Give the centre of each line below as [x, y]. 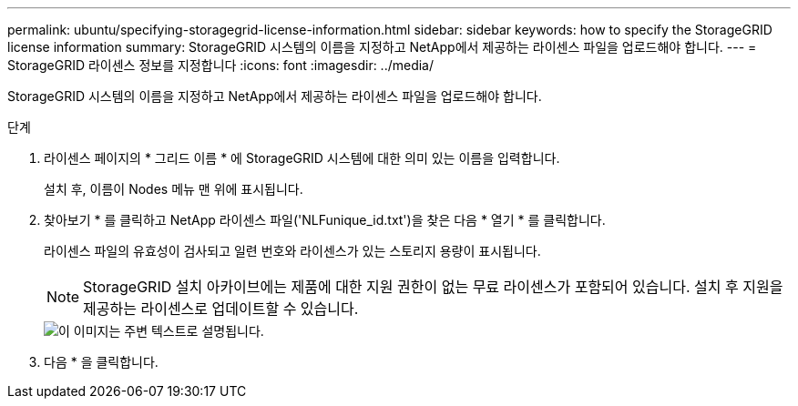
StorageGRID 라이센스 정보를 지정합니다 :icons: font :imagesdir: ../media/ [221, 65]
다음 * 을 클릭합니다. [101, 362]
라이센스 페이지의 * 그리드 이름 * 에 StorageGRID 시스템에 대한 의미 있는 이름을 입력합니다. [302, 158]
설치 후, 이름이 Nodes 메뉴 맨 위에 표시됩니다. [174, 189]
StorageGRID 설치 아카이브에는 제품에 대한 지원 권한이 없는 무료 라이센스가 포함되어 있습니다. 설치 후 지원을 [433, 287]
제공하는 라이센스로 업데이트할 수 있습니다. [221, 309]
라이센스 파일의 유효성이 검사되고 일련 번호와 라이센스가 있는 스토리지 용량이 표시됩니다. [292, 251]
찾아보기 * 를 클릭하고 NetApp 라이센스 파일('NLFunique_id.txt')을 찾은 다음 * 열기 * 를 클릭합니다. [325, 220]
